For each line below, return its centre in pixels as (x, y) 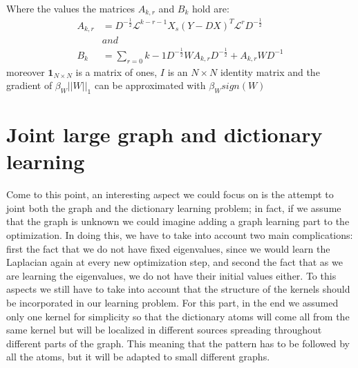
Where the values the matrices (71, 8)
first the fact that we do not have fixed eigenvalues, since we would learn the (168, 248)
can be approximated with (150, 85)
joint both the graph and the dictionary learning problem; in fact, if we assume (174, 207)
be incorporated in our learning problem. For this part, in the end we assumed (172, 302)
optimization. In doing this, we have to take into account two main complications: (180, 235)
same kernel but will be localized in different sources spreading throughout (164, 330)
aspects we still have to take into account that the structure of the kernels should (178, 289)
